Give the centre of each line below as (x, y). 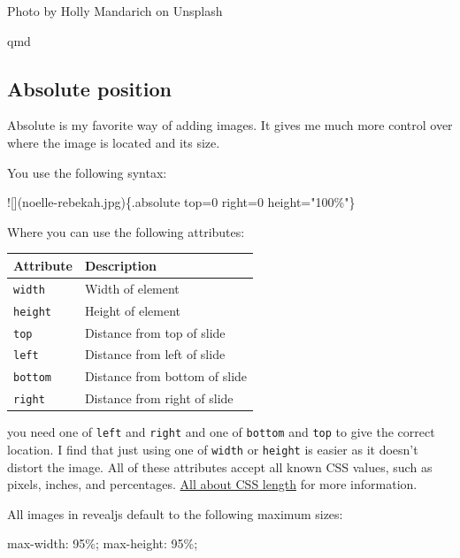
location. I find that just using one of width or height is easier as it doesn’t (213, 450)
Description (120, 265)
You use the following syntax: (87, 172)
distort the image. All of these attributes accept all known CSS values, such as (220, 466)
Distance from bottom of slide (166, 376)
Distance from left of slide (155, 354)
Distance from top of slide (155, 332)
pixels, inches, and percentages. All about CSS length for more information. (212, 484)
